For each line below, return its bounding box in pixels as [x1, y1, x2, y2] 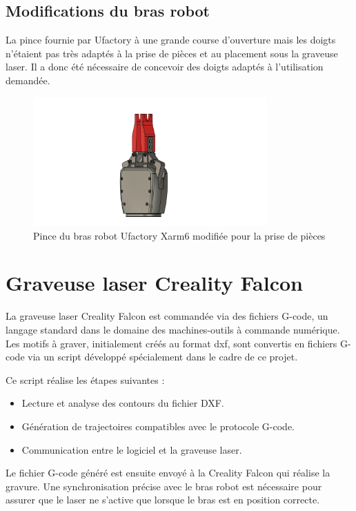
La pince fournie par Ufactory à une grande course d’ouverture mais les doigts [6, 32, 336, 47]
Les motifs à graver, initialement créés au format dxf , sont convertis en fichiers [6, 336, 337, 350]
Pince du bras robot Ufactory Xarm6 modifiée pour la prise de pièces [33, 228, 326, 242]
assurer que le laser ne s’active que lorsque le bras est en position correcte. [6, 492, 320, 507]
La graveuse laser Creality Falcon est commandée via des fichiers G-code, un [6, 309, 328, 323]
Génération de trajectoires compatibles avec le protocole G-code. [21, 418, 295, 433]
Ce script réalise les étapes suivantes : [6, 372, 165, 387]
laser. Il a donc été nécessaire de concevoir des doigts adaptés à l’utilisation [6, 59, 324, 74]
